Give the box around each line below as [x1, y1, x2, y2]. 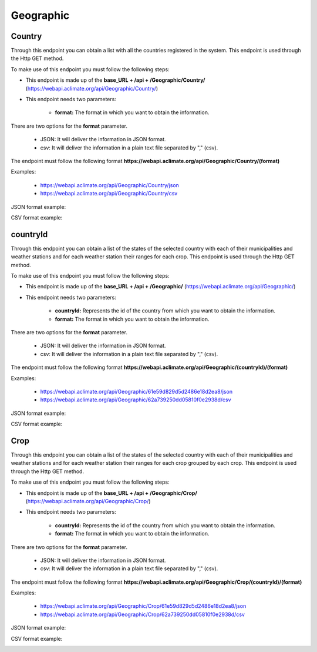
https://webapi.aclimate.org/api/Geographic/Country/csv [40, 190, 178, 197]
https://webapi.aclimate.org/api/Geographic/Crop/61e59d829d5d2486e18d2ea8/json [40, 603, 247, 610]
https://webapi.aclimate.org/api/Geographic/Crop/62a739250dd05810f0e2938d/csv [40, 611, 245, 618]
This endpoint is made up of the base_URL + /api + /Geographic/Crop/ [25, 489, 198, 497]
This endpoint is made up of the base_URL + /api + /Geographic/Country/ [25, 76, 205, 84]
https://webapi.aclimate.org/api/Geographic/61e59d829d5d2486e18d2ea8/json [40, 388, 233, 395]
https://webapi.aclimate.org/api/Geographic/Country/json [40, 181, 179, 188]
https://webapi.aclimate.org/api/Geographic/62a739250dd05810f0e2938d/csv [40, 396, 231, 403]
